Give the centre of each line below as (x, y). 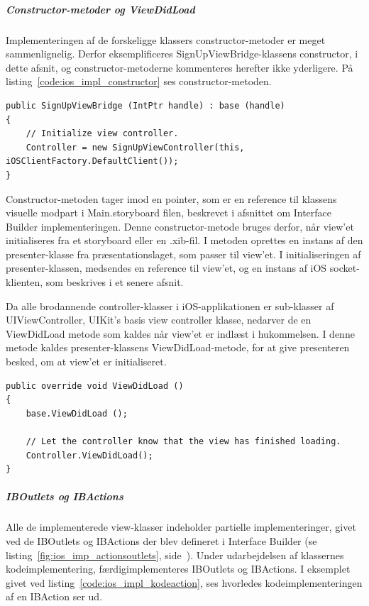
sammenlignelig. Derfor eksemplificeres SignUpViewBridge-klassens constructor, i (182, 54)
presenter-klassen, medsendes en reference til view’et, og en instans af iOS (166, 268)
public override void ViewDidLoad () (95, 386)
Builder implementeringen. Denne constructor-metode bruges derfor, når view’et (180, 226)
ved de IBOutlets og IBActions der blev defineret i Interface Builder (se (161, 540)
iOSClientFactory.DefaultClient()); (92, 161)
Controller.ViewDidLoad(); (89, 455)
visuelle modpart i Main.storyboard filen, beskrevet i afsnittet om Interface (169, 213)
